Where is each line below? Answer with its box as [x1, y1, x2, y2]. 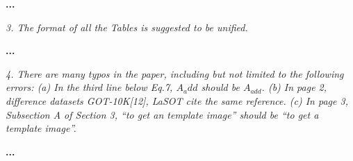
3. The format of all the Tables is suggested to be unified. [6, 19, 248, 34]
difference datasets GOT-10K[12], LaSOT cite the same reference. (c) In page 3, [6, 93, 348, 108]
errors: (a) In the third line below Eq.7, [6, 80, 173, 94]
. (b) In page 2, [261, 80, 327, 94]
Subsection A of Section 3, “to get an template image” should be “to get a [6, 107, 319, 121]
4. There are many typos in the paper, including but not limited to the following [6, 66, 344, 80]
